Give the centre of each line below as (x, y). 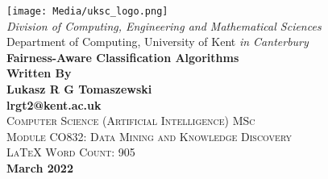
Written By (39, 73)
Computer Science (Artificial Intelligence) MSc (131, 121)
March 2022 (40, 168)
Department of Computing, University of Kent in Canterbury (158, 42)
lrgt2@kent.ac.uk (54, 104)
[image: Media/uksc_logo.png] (87, 11)
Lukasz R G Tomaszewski (79, 89)
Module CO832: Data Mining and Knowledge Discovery (149, 136)
